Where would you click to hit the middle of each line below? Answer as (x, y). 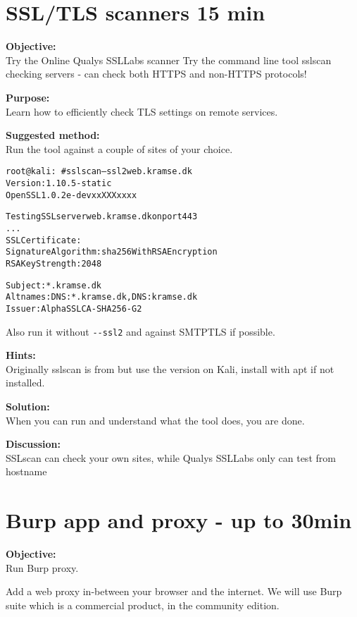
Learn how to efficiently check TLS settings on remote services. (142, 111)
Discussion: (33, 444)
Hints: (21, 355)
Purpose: (28, 97)
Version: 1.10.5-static (59, 183)
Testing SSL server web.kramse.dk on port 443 (102, 217)
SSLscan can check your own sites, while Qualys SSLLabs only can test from (171, 457)
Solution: (28, 406)
